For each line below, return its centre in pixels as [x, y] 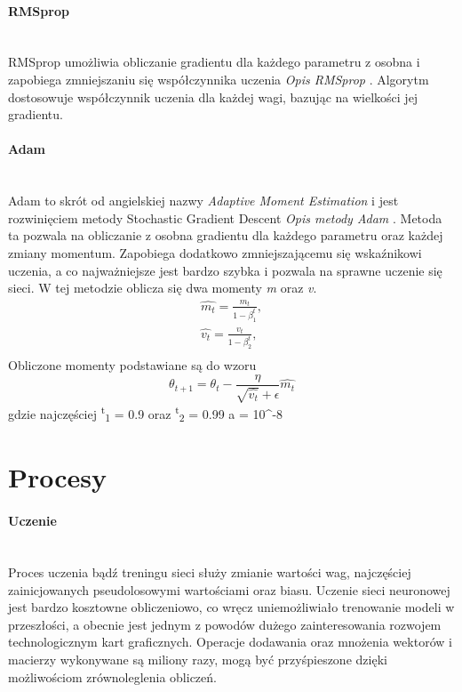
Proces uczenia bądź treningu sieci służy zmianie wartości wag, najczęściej [210, 571]
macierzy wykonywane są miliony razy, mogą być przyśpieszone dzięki [198, 659]
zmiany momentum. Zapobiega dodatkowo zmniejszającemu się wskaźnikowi [215, 252]
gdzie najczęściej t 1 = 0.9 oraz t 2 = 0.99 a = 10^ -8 [146, 414]
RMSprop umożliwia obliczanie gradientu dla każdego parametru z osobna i [214, 62]
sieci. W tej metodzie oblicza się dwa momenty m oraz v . [163, 288]
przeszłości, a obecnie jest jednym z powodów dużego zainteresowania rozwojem [225, 624]
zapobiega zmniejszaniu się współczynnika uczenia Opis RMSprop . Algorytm [219, 79]
